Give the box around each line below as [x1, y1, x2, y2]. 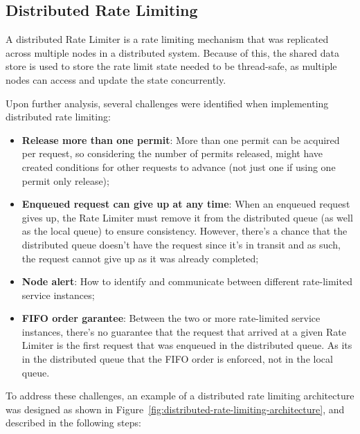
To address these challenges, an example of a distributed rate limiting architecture [6, 388, 354, 403]
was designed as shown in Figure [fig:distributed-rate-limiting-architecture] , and [6, 401, 345, 416]
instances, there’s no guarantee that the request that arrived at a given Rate [21, 324, 346, 338]
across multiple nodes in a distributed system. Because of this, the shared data [6, 45, 340, 60]
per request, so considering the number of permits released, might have [21, 146, 323, 161]
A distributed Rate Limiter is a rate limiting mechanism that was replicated [6, 32, 329, 46]
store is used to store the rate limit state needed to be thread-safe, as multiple [6, 59, 337, 73]
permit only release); [21, 173, 109, 188]
